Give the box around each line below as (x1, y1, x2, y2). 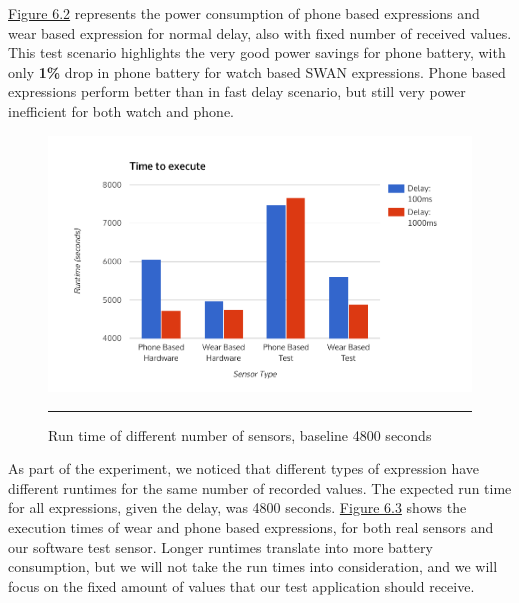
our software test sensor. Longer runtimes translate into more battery (8, 536, 433, 557)
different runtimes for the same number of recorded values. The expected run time (8, 477, 512, 498)
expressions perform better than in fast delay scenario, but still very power (8, 81, 466, 102)
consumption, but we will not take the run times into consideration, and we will (8, 556, 498, 577)
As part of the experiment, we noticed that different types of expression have (8, 458, 479, 479)
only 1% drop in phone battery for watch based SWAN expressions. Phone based (8, 61, 506, 82)
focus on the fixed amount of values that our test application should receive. (8, 575, 475, 596)
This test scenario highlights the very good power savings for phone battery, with (8, 42, 506, 63)
